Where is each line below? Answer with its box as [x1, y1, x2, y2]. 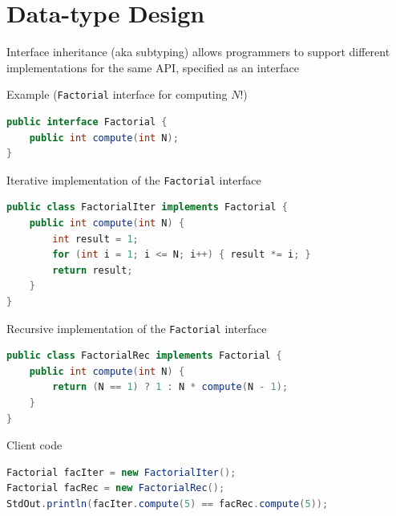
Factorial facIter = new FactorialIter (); [6, 466, 236, 478]
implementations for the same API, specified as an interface [6, 59, 299, 75]
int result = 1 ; [52, 233, 139, 245]
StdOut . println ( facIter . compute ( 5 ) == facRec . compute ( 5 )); [6, 498, 329, 510]
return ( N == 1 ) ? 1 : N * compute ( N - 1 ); [52, 381, 289, 393]
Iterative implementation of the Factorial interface [6, 171, 261, 188]
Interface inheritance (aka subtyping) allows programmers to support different [6, 43, 390, 60]
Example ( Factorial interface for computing [6, 86, 228, 103]
